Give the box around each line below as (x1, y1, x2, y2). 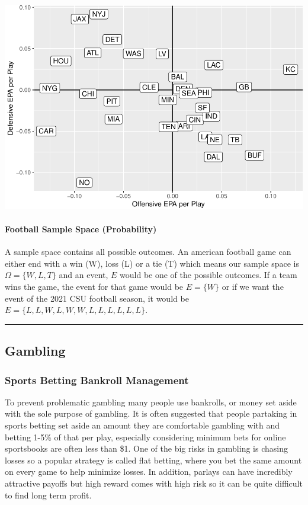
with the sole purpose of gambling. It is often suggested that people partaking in (5, 407, 297, 420)
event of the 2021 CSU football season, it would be (5, 292, 189, 304)
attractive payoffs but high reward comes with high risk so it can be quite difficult (5, 477, 303, 489)
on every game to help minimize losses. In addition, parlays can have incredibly (5, 465, 293, 478)
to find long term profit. (5, 488, 92, 501)
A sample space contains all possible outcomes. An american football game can (5, 245, 291, 258)
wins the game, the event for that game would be (5, 280, 184, 293)
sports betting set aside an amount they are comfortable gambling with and (5, 419, 280, 432)
